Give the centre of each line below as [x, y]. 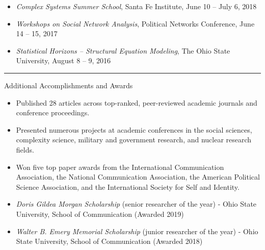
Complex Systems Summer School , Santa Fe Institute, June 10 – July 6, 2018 [136, 6]
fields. [25, 149]
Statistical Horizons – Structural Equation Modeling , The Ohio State [123, 50]
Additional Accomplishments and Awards [69, 85]
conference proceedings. [53, 112]
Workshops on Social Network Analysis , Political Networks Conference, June [135, 23]
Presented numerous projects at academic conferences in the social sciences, [134, 129]
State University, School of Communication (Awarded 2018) [109, 241]
